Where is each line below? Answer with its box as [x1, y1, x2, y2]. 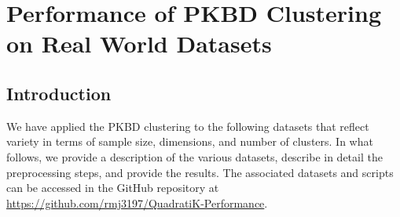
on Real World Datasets [6, 27, 272, 60]
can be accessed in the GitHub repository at [6, 179, 219, 196]
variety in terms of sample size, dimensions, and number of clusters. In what [6, 133, 373, 150]
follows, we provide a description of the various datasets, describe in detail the [6, 148, 383, 165]
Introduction [6, 81, 112, 105]
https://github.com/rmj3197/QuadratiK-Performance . [6, 194, 268, 211]
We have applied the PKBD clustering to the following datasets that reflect [6, 118, 369, 134]
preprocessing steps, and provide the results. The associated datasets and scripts [6, 164, 394, 180]
